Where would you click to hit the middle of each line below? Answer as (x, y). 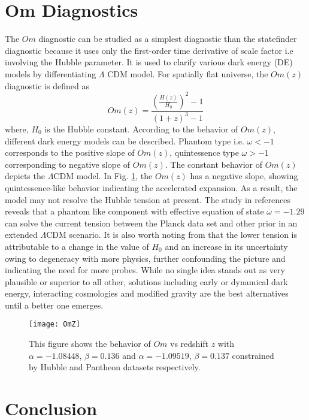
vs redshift (190, 344)
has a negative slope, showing (244, 176)
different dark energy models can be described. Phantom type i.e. (125, 140)
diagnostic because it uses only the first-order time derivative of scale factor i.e (149, 50)
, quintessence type (204, 152)
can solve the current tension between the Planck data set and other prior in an (151, 223)
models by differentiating (51, 73)
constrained (253, 355)
